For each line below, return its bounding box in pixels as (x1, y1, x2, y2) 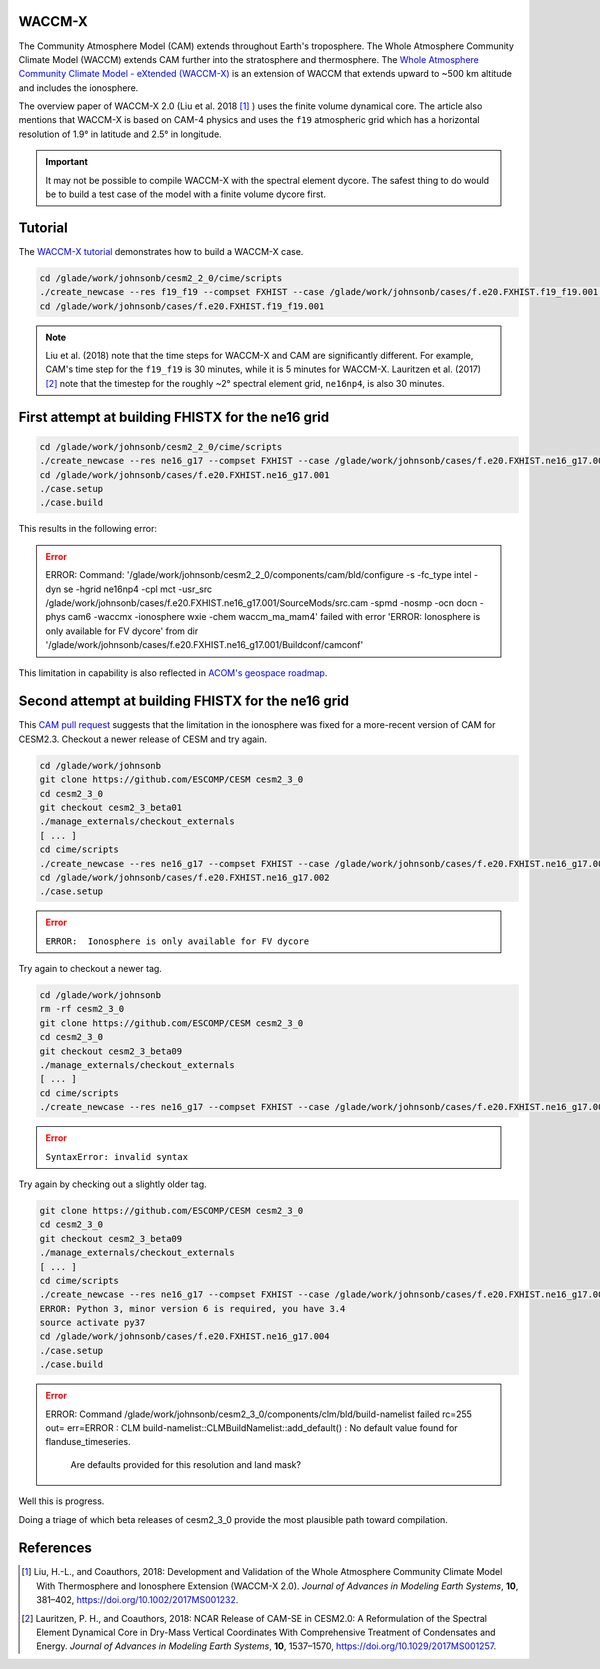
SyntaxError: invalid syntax (45, 1151, 189, 1162)
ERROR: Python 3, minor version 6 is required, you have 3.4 (39, 1303, 346, 1314)
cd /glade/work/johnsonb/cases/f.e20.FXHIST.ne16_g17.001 (39, 469, 330, 480)
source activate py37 (39, 1317, 146, 1329)
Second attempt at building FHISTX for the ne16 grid (18, 693, 350, 710)
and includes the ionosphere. (18, 81, 139, 94)
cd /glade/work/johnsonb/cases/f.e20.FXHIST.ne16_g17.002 (39, 871, 330, 883)
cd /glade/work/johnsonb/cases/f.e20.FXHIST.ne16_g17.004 (39, 1331, 330, 1342)
